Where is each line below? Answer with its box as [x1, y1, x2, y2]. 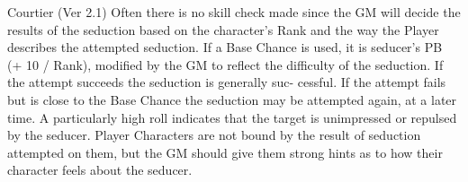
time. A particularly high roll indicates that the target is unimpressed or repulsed [7, 108, 457, 126]
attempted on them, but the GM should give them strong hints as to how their [7, 143, 443, 161]
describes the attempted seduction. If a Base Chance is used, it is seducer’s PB [7, 38, 443, 56]
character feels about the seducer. [7, 160, 193, 179]
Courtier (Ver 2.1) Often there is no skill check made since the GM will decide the [7, 3, 461, 21]
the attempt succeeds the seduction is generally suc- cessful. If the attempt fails [7, 73, 446, 91]
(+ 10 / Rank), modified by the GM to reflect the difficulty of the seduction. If [7, 55, 444, 74]
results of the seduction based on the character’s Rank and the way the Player [7, 20, 439, 39]
